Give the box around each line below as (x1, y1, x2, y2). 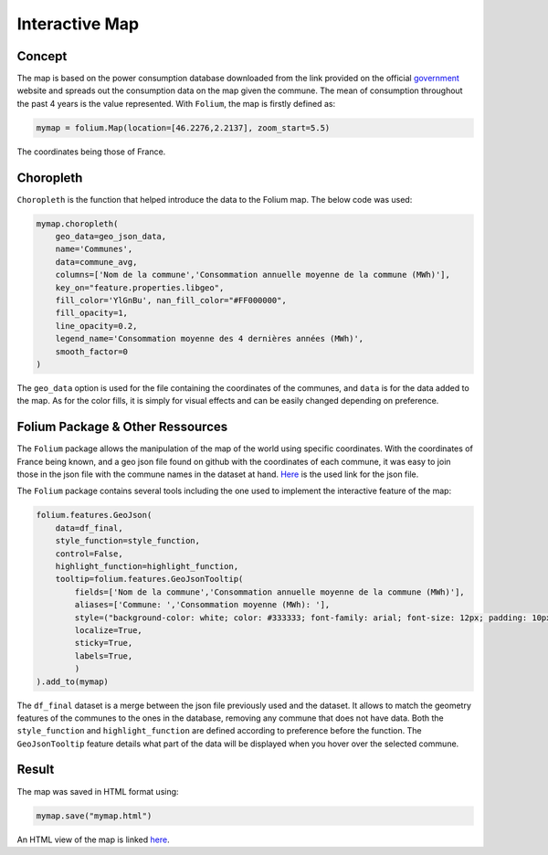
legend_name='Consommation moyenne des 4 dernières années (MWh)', (55, 333, 364, 344)
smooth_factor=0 (55, 346, 128, 356)
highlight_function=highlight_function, (55, 562, 239, 571)
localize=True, (74, 625, 143, 635)
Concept (16, 48, 68, 64)
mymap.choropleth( (36, 218, 119, 228)
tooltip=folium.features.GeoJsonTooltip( (55, 574, 244, 585)
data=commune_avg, (55, 257, 138, 267)
